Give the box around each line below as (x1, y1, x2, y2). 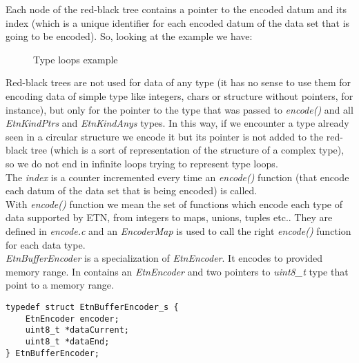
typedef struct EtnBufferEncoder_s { (6, 302, 179, 312)
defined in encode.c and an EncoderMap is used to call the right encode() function (6, 223, 351, 238)
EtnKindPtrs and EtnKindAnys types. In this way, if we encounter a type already (6, 116, 349, 130)
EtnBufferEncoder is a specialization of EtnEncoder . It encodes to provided (6, 251, 323, 265)
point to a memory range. (6, 278, 114, 292)
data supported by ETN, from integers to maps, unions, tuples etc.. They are (6, 210, 333, 225)
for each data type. (6, 237, 86, 251)
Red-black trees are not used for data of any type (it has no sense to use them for (6, 75, 351, 90)
